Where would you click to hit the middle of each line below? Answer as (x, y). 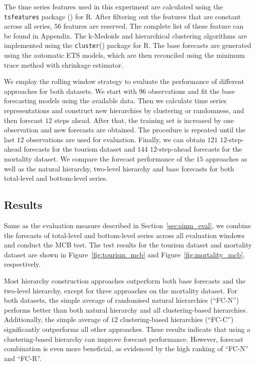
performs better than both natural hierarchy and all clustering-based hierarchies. (126, 309)
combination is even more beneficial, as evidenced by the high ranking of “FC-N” (126, 348)
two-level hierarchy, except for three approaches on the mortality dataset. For (121, 290)
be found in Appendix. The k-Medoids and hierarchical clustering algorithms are (126, 35)
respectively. (22, 264)
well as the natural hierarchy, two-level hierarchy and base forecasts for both (119, 168)
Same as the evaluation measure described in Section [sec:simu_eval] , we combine (128, 225)
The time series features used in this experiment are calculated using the (113, 6)
